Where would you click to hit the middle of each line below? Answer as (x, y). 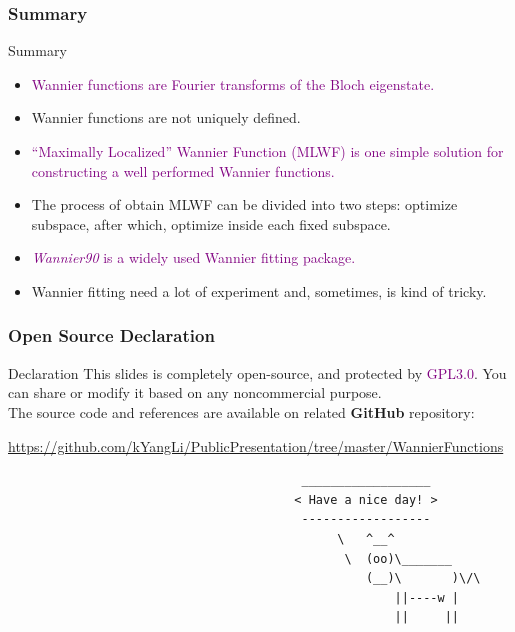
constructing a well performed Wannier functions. (183, 170)
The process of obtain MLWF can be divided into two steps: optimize (244, 204)
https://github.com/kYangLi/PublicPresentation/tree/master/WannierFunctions (256, 445)
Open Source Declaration (111, 335)
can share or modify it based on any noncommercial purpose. (195, 392)
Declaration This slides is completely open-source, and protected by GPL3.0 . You (257, 372)
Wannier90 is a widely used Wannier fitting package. (193, 257)
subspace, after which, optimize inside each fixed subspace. (211, 223)
